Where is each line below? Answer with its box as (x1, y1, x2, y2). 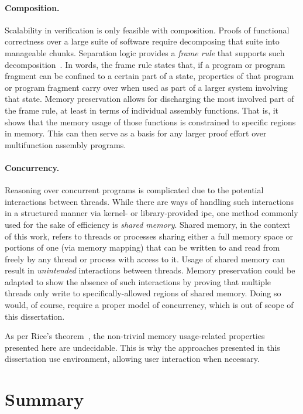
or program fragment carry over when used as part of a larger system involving (5, 81, 288, 93)
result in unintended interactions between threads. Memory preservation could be (5, 264, 295, 276)
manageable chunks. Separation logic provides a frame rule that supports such (5, 46, 285, 59)
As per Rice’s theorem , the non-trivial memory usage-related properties (5, 330, 265, 342)
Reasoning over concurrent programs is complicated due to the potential (5, 184, 264, 196)
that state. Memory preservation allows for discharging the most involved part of (5, 93, 294, 105)
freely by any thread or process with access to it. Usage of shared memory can (5, 252, 285, 265)
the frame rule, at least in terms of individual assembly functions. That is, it (5, 104, 279, 116)
